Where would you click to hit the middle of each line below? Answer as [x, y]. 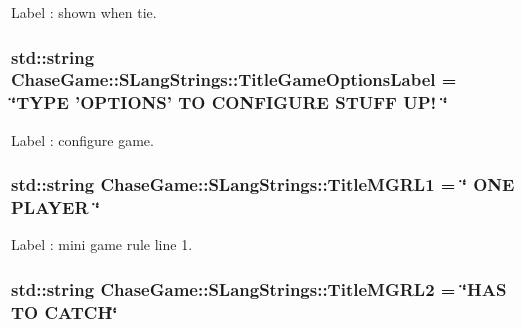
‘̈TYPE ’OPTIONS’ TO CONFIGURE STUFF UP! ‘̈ [229, 102]
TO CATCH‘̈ [64, 311]
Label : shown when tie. [84, 12]
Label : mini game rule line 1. [102, 244]
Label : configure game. [82, 139]
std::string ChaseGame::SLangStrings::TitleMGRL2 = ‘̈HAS [259, 288]
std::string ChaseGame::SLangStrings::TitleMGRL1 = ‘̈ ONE [263, 184]
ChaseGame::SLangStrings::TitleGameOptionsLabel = [234, 79]
